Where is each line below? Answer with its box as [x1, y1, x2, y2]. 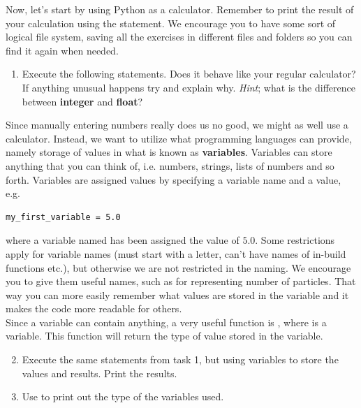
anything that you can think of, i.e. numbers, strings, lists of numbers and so [6, 158, 334, 173]
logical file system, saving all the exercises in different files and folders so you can [6, 29, 353, 44]
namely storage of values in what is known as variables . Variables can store [6, 145, 332, 159]
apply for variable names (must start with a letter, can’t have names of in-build [6, 246, 346, 261]
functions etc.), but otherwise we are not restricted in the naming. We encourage [6, 260, 351, 275]
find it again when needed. [6, 43, 119, 57]
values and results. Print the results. [22, 365, 177, 380]
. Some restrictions [255, 233, 335, 247]
